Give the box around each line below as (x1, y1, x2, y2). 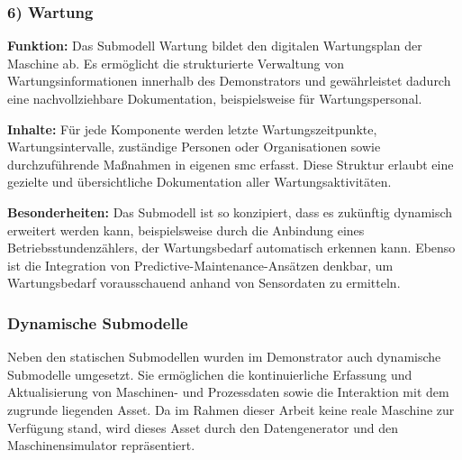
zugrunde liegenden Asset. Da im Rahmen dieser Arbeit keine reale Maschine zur (7, 400, 455, 419)
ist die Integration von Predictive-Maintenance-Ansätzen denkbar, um (7, 255, 394, 274)
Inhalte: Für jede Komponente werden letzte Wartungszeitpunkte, (7, 119, 377, 138)
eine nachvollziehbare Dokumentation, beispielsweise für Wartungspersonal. (7, 89, 422, 107)
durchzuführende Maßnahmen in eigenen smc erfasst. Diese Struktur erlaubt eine (7, 154, 454, 173)
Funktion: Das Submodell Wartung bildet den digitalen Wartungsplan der (7, 36, 422, 55)
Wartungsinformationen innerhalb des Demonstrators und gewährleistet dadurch (7, 71, 451, 90)
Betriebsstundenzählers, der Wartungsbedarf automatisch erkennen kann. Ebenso (7, 238, 456, 257)
